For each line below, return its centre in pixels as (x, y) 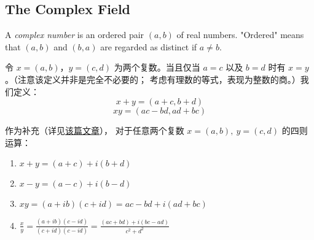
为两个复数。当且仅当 (157, 67)
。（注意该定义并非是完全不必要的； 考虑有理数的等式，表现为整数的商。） (153, 79)
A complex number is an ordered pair (75, 35)
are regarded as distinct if (149, 46)
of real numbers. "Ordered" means (240, 35)
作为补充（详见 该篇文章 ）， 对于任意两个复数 (95, 130)
